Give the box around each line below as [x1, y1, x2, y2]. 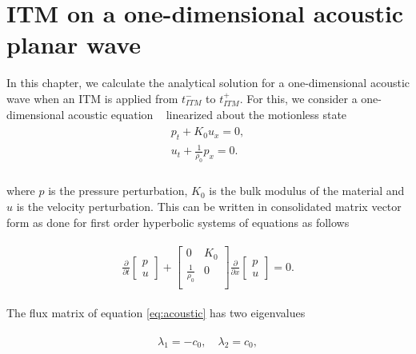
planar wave [6, 28, 142, 61]
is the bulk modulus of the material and [209, 182, 405, 199]
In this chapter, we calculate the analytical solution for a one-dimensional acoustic [6, 74, 410, 91]
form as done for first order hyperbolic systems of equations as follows [6, 213, 350, 230]
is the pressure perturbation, [48, 182, 188, 199]
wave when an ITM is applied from [6, 89, 178, 106]
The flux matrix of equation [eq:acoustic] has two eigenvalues [6, 304, 306, 320]
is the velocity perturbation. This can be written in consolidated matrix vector [16, 197, 402, 214]
